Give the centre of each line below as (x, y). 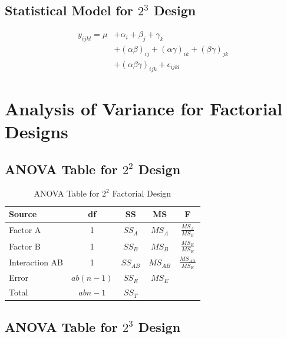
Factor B (25, 246)
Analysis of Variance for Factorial (144, 108)
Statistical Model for (69, 10)
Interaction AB (36, 262)
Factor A (25, 230)
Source (23, 214)
